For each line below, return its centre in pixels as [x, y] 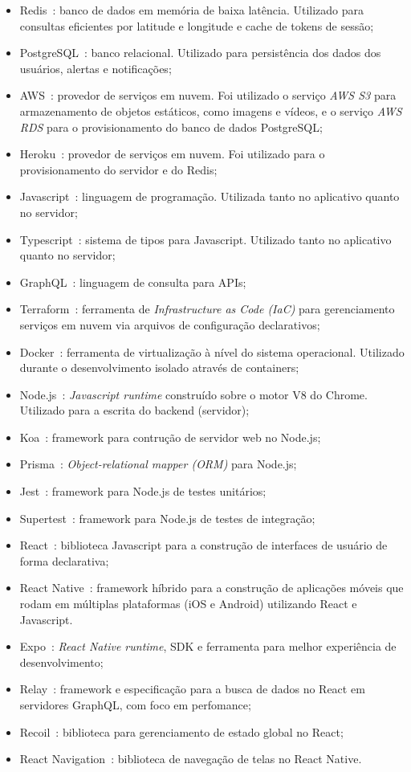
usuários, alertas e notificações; [96, 68]
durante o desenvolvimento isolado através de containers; [159, 368]
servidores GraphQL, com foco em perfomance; [135, 705]
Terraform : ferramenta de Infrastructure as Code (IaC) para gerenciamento [207, 309]
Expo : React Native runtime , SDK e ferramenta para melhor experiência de [208, 646]
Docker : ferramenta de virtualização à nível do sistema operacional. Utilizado [212, 351]
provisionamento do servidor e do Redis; [118, 169]
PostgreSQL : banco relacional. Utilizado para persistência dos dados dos [200, 53]
